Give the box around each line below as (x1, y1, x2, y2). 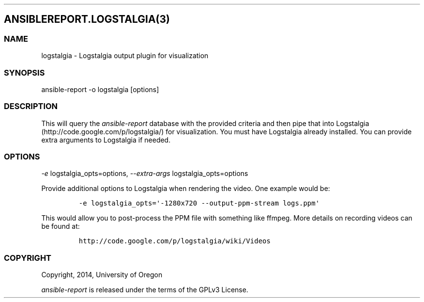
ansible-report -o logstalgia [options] (41, 85, 159, 94)
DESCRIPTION (4, 101, 58, 111)
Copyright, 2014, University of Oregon (41, 270, 163, 279)
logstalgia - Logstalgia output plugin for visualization (41, 51, 209, 60)
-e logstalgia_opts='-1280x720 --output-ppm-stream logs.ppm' (78, 199, 320, 207)
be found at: (41, 222, 80, 231)
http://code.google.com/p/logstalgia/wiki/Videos (78, 237, 271, 245)
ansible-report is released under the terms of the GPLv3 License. (41, 286, 248, 294)
